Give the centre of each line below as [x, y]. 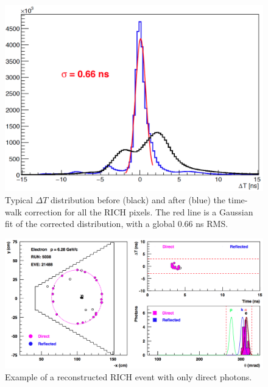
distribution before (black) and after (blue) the [138, 200]
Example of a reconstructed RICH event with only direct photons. [129, 377]
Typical [19, 200]
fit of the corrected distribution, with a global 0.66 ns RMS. [117, 224]
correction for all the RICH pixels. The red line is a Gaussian [139, 211]
